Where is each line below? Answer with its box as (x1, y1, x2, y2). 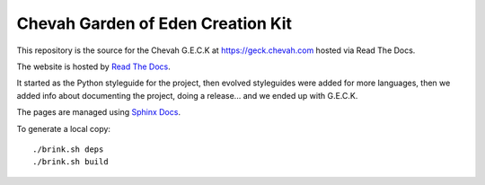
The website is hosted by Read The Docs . (16, 61, 171, 72)
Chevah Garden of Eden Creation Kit (16, 13, 292, 33)
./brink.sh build (32, 157, 109, 167)
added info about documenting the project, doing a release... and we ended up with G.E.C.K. (16, 90, 358, 101)
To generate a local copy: (16, 123, 111, 134)
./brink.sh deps (32, 144, 104, 154)
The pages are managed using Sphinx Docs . (16, 107, 181, 118)
